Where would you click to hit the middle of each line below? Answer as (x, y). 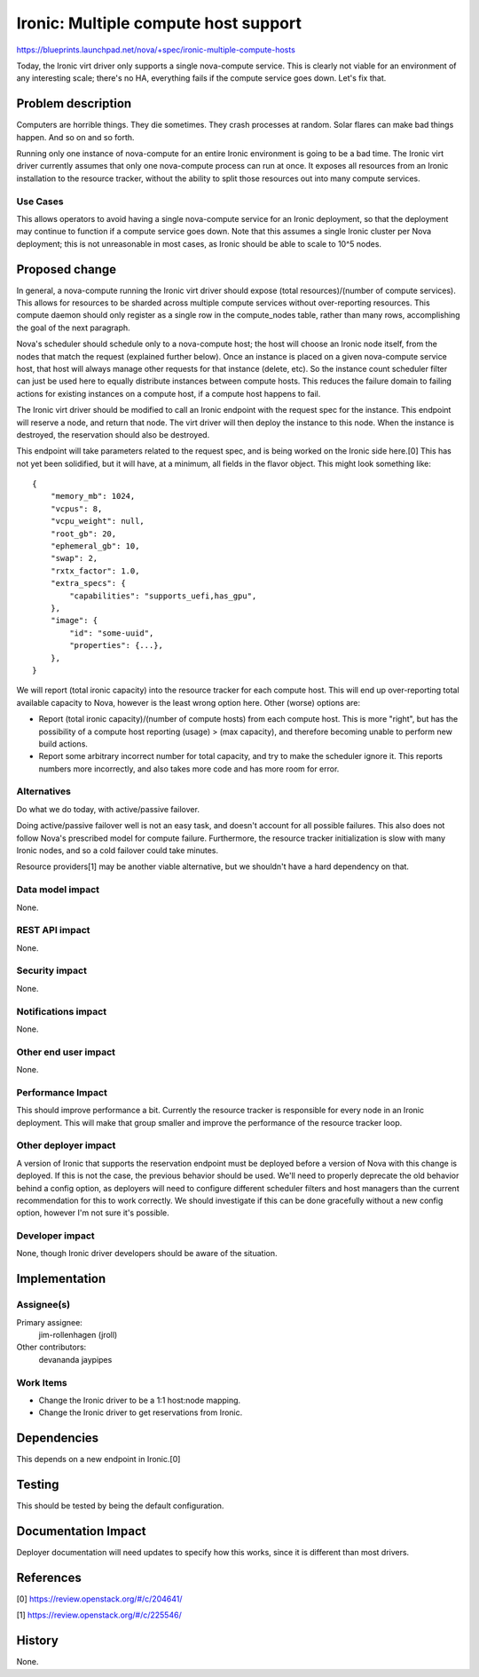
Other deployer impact (66, 1145)
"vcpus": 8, (76, 509)
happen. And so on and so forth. (75, 137)
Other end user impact (66, 1052)
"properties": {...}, (117, 645)
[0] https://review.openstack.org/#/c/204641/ (99, 1599)
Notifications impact (61, 1011)
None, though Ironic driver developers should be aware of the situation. (147, 1254)
